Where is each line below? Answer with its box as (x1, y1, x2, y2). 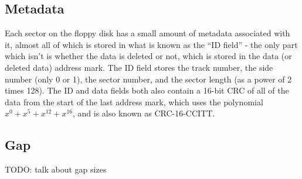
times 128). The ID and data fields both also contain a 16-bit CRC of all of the (5, 84, 289, 97)
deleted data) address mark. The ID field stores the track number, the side (5, 61, 273, 73)
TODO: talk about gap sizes (5, 163, 107, 175)
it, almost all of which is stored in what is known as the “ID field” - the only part (5, 38, 298, 50)
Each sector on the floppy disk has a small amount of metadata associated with (5, 27, 290, 39)
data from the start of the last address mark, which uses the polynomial (5, 95, 263, 108)
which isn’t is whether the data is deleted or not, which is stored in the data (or (5, 50, 292, 62)
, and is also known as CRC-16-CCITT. (72, 107, 215, 119)
